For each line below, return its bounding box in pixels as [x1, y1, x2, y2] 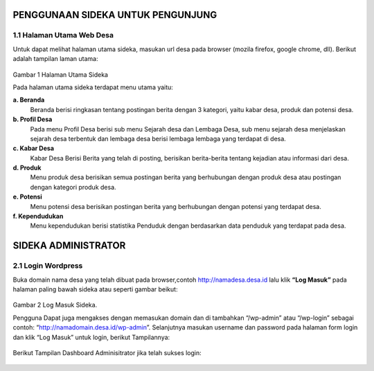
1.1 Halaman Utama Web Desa [12, 30, 114, 40]
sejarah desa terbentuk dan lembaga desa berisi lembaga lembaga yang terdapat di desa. [30, 134, 287, 143]
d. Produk [12, 163, 42, 172]
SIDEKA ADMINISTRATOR [12, 239, 126, 252]
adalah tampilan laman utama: [12, 55, 98, 63]
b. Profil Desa [12, 115, 53, 124]
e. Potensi [12, 192, 43, 201]
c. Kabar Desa [12, 144, 55, 152]
